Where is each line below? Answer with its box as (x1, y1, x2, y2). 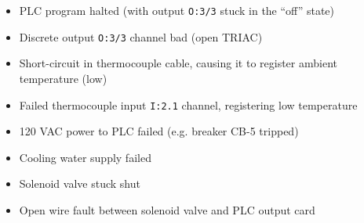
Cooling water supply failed (19, 149, 151, 165)
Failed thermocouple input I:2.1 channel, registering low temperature (19, 96, 358, 113)
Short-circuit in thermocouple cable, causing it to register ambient (19, 55, 337, 71)
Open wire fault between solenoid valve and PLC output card (19, 201, 315, 218)
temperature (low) (19, 70, 107, 86)
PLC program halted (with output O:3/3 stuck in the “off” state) (19, 2, 334, 18)
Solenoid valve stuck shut (19, 175, 140, 192)
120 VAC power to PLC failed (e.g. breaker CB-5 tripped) (19, 123, 299, 139)
